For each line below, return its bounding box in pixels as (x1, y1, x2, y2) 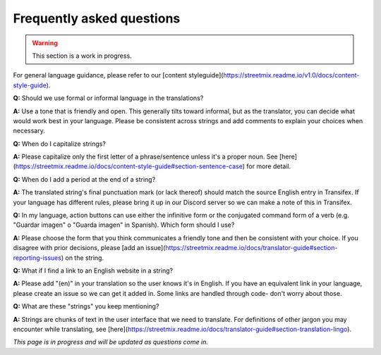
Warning (32, 39, 58, 47)
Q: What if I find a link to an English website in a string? (13, 266, 173, 275)
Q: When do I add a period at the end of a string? (13, 175, 156, 183)
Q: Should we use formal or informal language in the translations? (13, 94, 204, 102)
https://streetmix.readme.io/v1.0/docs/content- (223, 71, 360, 80)
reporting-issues (13, 254, 61, 262)
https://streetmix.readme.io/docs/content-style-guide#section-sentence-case (15, 162, 243, 170)
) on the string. (61, 254, 104, 262)
